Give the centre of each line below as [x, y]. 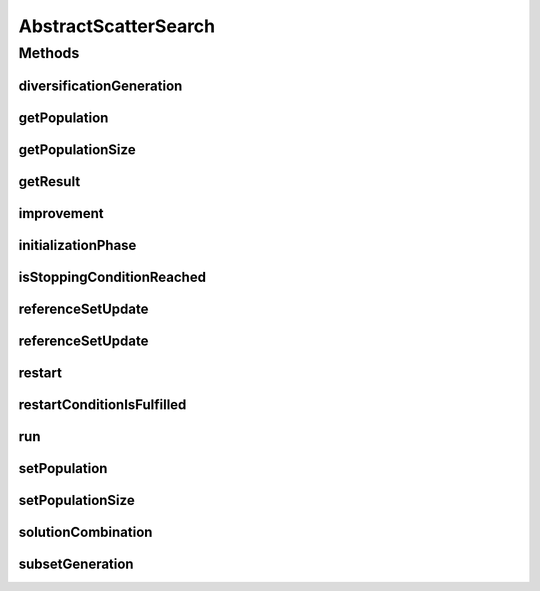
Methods [49, 53]
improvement [61, 213]
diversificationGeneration [100, 85]
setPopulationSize [76, 500]
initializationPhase [77, 245]
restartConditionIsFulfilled [102, 404]
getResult [49, 181]
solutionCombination [85, 531]
